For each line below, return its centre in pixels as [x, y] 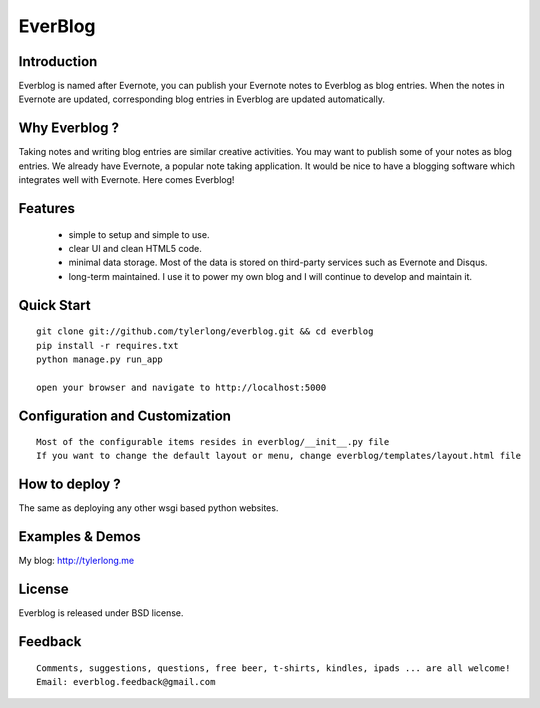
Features [46, 208]
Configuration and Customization [125, 415]
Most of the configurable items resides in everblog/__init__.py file [213, 442]
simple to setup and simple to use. [139, 234]
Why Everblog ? [69, 128]
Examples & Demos [79, 536]
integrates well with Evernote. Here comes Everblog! [126, 180]
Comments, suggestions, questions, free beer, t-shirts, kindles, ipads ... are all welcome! [273, 668]
